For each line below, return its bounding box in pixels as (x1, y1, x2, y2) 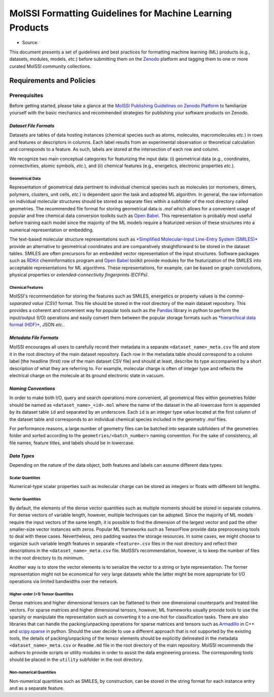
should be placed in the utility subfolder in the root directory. (9, 656, 144, 663)
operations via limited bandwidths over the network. (9, 578, 119, 584)
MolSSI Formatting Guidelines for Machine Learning (9, 8, 232, 19)
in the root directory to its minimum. (9, 555, 84, 561)
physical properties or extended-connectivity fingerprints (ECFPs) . (9, 272, 149, 278)
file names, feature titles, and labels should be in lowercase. (9, 440, 134, 446)
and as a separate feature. (9, 685, 64, 691)
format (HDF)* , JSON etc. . (9, 322, 65, 328)
